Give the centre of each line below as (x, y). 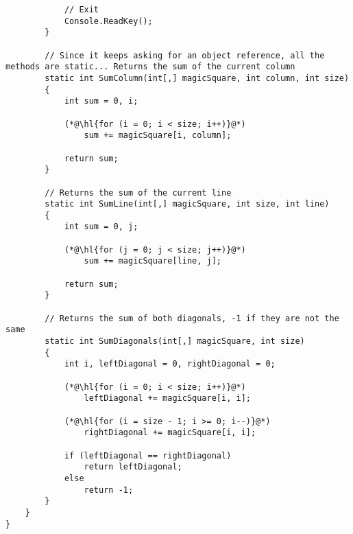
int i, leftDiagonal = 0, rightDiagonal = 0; (170, 364)
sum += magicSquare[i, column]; (158, 136)
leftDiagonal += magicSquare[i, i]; (167, 398)
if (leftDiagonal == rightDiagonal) (148, 455)
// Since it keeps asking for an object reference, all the (185, 55)
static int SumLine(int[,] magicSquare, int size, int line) (187, 204)
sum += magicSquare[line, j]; (153, 261)
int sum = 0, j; (101, 227)
